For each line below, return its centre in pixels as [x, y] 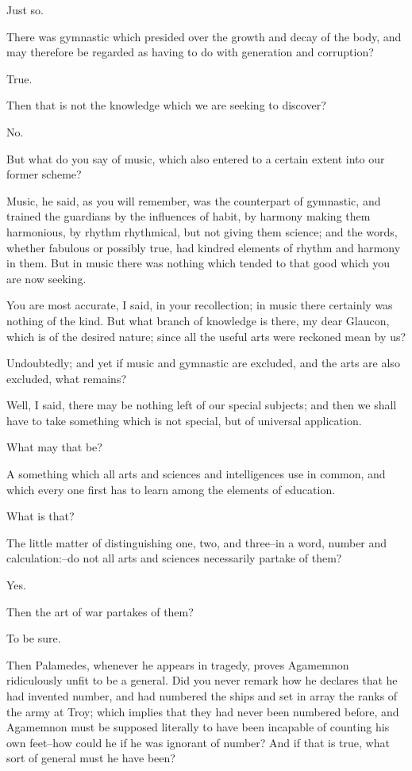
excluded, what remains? [67, 378]
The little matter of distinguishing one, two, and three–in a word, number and [197, 542]
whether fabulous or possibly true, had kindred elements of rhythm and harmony [204, 247]
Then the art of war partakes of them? [100, 611]
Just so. [25, 10]
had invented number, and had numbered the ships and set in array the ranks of [202, 696]
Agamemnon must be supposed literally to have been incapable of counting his [198, 727]
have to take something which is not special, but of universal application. [184, 420]
